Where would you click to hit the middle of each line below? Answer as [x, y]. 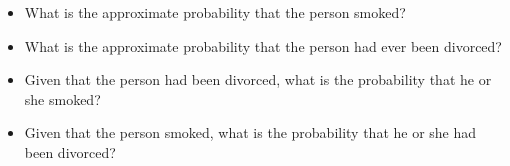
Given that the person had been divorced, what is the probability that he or [258, 79]
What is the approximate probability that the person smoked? [215, 12]
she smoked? [62, 98]
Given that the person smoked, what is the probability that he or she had [250, 132]
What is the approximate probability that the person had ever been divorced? [263, 45]
